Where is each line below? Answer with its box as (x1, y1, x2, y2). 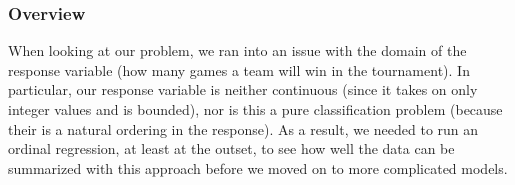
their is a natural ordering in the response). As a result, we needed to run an (8, 118, 479, 139)
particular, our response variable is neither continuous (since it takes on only (8, 79, 478, 100)
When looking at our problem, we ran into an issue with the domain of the (8, 40, 467, 61)
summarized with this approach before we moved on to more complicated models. (8, 157, 508, 178)
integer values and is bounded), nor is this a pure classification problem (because (8, 99, 503, 119)
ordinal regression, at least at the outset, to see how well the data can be (8, 138, 455, 159)
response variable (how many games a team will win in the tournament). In (8, 59, 470, 80)
